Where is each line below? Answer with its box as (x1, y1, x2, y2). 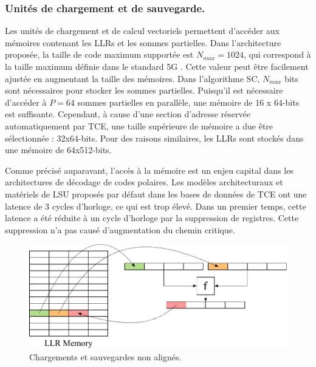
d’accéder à (5, 95, 47, 108)
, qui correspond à (243, 48, 311, 61)
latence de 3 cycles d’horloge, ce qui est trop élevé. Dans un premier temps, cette (5, 199, 306, 212)
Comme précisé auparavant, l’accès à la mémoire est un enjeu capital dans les (5, 163, 294, 176)
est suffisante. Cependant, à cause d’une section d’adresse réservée (5, 108, 250, 120)
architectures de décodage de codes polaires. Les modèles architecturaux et (5, 176, 283, 188)
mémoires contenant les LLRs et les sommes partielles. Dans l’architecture (5, 36, 281, 49)
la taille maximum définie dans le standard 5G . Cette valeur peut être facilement (5, 60, 309, 72)
